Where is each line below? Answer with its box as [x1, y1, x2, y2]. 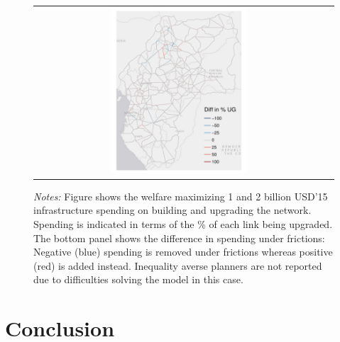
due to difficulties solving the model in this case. [33, 272, 243, 287]
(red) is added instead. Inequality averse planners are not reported [33, 258, 322, 273]
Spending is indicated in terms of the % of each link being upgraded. [33, 216, 333, 231]
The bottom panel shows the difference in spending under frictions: [33, 230, 325, 245]
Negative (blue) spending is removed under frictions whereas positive [33, 244, 333, 259]
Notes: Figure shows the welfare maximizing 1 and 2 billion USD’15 [33, 188, 328, 203]
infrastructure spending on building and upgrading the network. [33, 203, 312, 217]
